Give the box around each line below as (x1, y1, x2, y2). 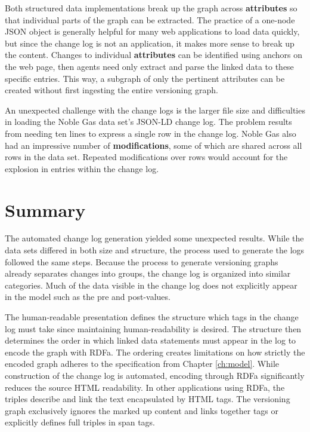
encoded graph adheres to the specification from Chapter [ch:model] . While (5, 357, 280, 370)
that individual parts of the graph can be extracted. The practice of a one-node (5, 13, 295, 26)
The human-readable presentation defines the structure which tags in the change (5, 311, 299, 323)
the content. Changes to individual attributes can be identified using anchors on (5, 48, 302, 61)
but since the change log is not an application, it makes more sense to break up (5, 36, 294, 49)
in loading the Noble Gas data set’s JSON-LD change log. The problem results (5, 115, 292, 128)
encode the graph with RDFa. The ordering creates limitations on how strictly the (5, 345, 305, 358)
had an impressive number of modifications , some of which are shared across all (5, 139, 302, 151)
